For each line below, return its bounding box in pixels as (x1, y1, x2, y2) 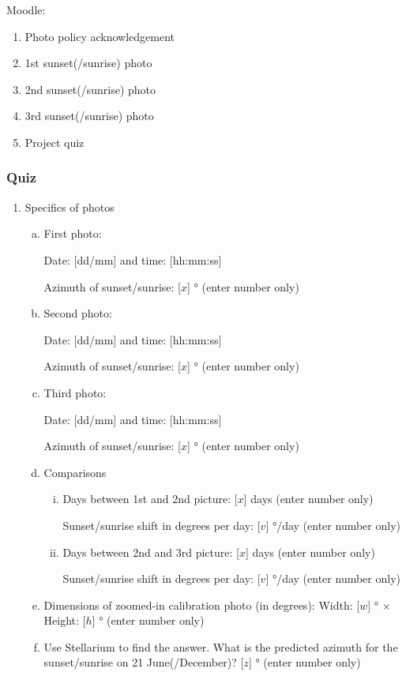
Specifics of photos (24, 198, 115, 215)
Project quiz (24, 133, 85, 150)
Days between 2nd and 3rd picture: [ (62, 543, 239, 560)
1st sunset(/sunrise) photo (24, 54, 152, 71)
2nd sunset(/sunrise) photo (24, 81, 156, 97)
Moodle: (6, 2, 46, 17)
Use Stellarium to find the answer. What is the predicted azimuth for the (43, 638, 398, 655)
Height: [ (43, 612, 86, 629)
